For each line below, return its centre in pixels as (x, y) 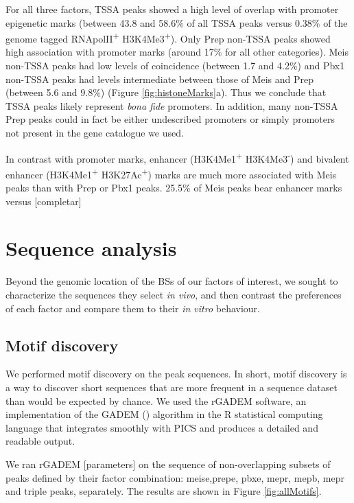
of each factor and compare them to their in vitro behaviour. (133, 308)
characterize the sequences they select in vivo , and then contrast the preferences (174, 294)
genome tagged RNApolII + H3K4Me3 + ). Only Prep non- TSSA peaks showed (168, 37)
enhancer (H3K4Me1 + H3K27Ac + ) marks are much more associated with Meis (171, 173)
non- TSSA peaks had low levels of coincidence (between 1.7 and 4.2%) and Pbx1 (175, 66)
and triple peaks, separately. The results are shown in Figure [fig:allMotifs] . (164, 491)
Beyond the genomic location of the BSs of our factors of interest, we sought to (172, 281)
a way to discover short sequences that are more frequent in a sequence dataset (172, 387)
